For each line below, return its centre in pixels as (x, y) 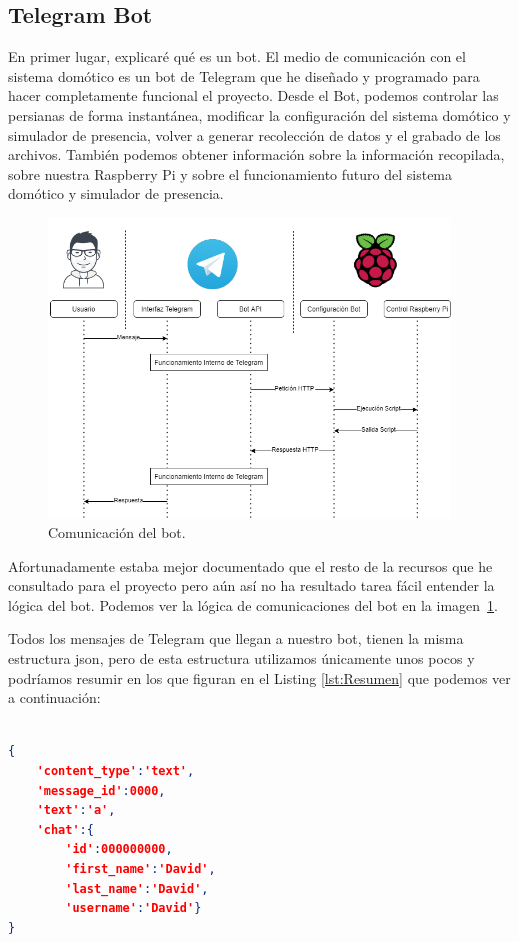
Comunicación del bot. (117, 532)
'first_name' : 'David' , (140, 869)
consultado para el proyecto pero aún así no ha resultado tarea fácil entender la (251, 585)
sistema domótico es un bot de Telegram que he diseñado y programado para (244, 75)
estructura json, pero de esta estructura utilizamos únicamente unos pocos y (241, 658)
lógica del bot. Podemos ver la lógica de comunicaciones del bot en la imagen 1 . (253, 604)
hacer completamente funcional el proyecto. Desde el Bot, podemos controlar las (253, 95)
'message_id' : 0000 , (101, 790)
